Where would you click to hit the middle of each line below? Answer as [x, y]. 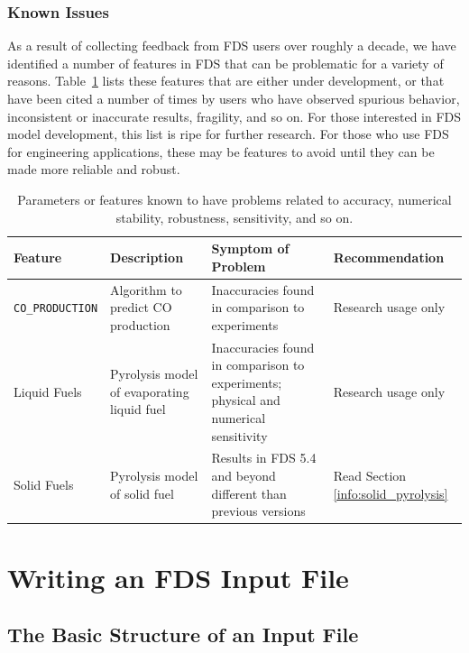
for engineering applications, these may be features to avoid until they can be [221, 151]
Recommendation [389, 257]
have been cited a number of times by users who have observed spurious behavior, [234, 98]
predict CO [141, 307]
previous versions [258, 511]
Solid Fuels [44, 484]
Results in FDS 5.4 [264, 458]
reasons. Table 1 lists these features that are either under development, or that [226, 81]
